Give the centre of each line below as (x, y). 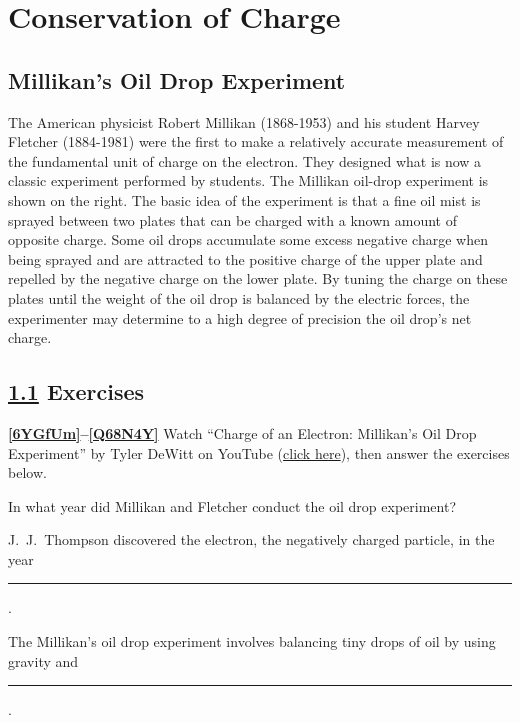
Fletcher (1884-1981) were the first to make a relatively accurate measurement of (256, 141)
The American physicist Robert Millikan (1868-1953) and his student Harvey (244, 121)
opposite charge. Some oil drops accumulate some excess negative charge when (248, 239)
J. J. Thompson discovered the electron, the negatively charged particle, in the (251, 539)
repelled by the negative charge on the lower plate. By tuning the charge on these (258, 278)
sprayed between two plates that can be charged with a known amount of (232, 219)
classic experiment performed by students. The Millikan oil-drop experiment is (248, 180)
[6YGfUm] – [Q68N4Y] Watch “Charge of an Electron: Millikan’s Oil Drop (242, 432)
